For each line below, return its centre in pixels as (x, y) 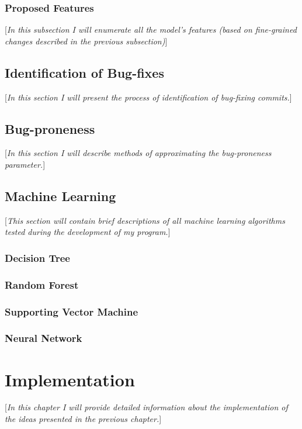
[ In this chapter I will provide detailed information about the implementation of (146, 407)
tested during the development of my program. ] (88, 232)
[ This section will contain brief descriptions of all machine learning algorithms (145, 220)
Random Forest (42, 284)
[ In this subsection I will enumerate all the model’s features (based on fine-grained (151, 30)
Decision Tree (37, 257)
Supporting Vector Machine (72, 311)
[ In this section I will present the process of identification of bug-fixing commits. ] (148, 97)
